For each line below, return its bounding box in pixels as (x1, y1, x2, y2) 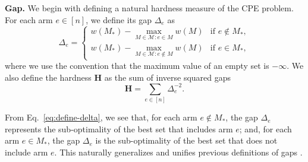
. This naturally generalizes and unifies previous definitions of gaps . (54, 145, 303, 158)
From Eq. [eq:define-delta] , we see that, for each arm (5, 111, 197, 123)
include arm (5, 145, 48, 158)
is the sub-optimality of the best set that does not (95, 134, 278, 147)
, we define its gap (86, 13, 152, 26)
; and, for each (239, 122, 292, 135)
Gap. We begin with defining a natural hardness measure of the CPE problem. (5, 2, 294, 14)
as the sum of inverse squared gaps (104, 71, 231, 83)
